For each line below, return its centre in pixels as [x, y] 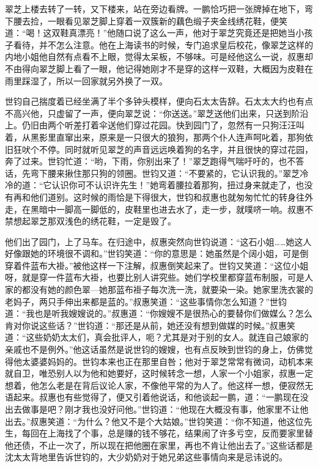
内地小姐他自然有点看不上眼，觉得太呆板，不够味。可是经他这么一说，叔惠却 [159, 57]
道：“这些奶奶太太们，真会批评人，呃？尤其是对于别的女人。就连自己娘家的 [157, 337]
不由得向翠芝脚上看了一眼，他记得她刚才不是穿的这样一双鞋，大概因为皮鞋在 [159, 68]
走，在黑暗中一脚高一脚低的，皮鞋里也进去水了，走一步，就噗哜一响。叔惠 [155, 209]
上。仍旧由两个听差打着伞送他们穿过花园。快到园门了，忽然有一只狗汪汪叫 [155, 125]
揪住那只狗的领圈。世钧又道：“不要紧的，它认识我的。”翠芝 [182, 173]
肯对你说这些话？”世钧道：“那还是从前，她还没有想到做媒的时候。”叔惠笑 [150, 325]
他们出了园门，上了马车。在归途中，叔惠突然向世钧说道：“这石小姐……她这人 [158, 241]
